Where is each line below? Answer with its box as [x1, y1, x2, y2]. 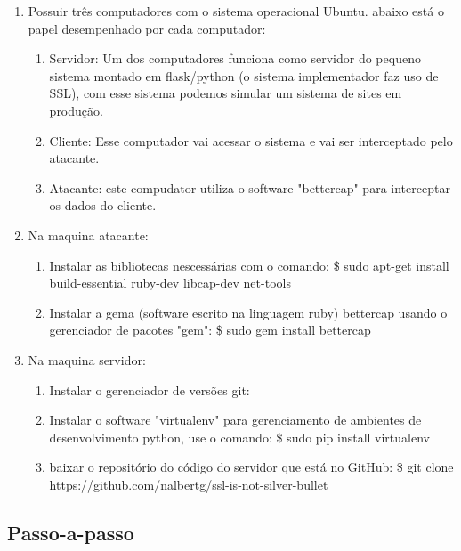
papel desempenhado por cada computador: [28, 19, 266, 37]
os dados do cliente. [49, 196, 157, 215]
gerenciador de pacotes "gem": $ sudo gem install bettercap [49, 320, 371, 339]
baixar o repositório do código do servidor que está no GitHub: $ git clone [49, 458, 454, 476]
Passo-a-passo [7, 518, 134, 546]
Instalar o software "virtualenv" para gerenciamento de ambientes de [49, 410, 422, 429]
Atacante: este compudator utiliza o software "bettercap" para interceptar [49, 178, 450, 197]
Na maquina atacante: [28, 225, 149, 244]
